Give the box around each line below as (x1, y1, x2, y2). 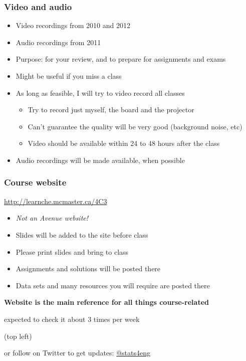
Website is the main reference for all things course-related (4, 297, 209, 307)
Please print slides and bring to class (16, 246, 129, 257)
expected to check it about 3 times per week (4, 313, 140, 324)
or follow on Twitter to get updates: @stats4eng (4, 347, 150, 358)
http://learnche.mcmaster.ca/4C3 (4, 196, 107, 206)
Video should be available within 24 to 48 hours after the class (28, 138, 220, 148)
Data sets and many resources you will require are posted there (16, 280, 210, 290)
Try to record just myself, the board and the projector (28, 104, 194, 115)
